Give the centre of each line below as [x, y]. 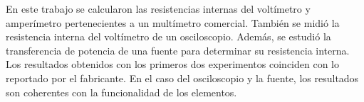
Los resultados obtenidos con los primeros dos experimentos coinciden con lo [172, 64]
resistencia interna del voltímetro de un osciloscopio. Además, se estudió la [168, 36]
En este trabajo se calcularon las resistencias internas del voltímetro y [158, 8]
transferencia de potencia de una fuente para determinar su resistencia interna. [178, 50]
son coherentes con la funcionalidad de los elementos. [121, 92]
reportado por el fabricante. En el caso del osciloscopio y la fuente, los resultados [182, 78]
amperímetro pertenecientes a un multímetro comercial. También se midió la [173, 22]
